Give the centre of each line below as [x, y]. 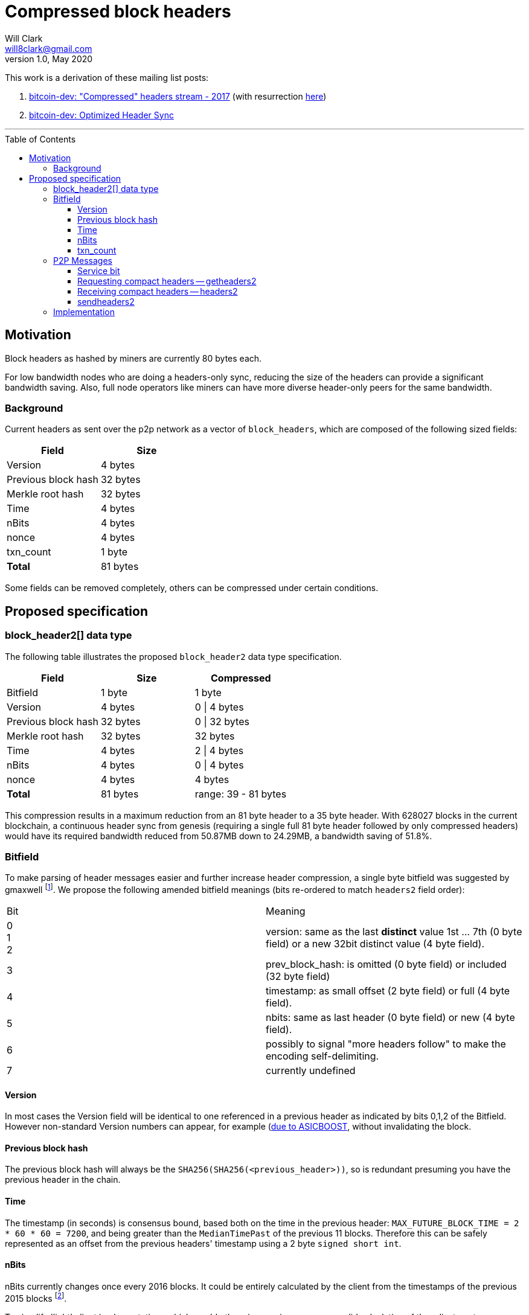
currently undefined [311, 1070]
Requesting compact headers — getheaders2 [167, 281]
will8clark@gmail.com [49, 48]
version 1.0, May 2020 [49, 59]
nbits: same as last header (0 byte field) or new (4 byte [390, 1017]
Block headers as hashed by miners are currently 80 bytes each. [133, 358]
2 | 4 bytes [219, 750]
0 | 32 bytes [222, 721]
